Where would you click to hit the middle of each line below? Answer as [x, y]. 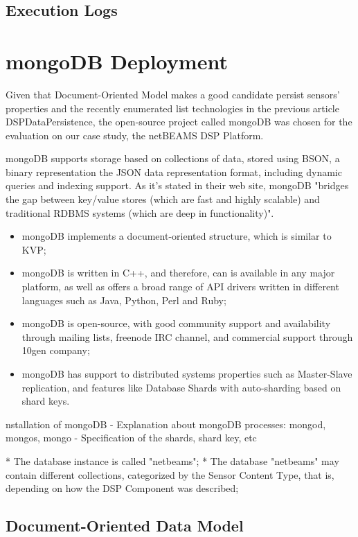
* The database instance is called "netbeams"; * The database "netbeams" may [172, 460]
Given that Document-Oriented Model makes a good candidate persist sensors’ [173, 94]
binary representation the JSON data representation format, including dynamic [174, 171]
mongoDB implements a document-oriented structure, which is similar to [177, 236]
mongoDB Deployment [117, 61]
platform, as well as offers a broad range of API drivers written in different [180, 287]
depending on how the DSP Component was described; [122, 488]
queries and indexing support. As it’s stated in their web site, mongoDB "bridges [177, 185]
